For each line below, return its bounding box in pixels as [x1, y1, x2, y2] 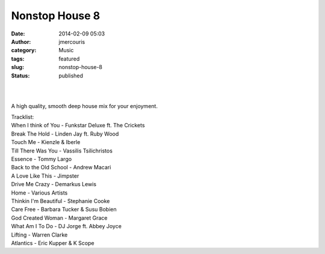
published [58, 72, 84, 79]
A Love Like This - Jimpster [11, 172, 79, 180]
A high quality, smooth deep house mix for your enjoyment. [11, 102, 158, 109]
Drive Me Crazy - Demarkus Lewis [11, 181, 96, 188]
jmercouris [58, 38, 85, 45]
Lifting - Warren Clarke [11, 231, 68, 238]
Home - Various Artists [11, 189, 68, 196]
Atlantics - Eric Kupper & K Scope [11, 239, 94, 246]
